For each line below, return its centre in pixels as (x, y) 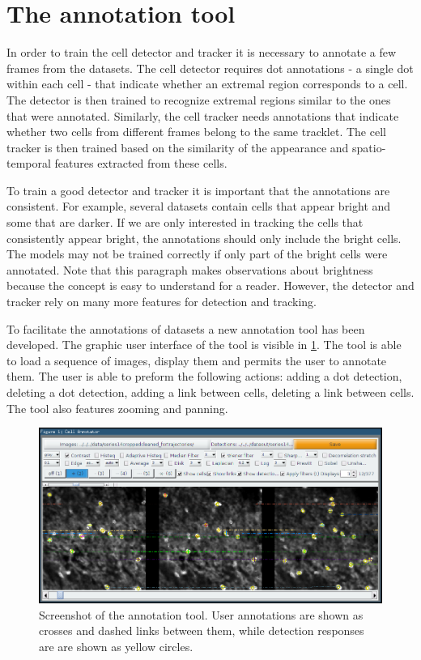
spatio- (369, 147)
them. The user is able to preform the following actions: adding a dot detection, (204, 376)
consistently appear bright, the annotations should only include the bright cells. (204, 238)
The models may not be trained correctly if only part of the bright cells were (197, 254)
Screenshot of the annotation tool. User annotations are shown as (201, 614)
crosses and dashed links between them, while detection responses (202, 630)
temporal (29, 163)
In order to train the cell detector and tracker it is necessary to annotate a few (202, 52)
